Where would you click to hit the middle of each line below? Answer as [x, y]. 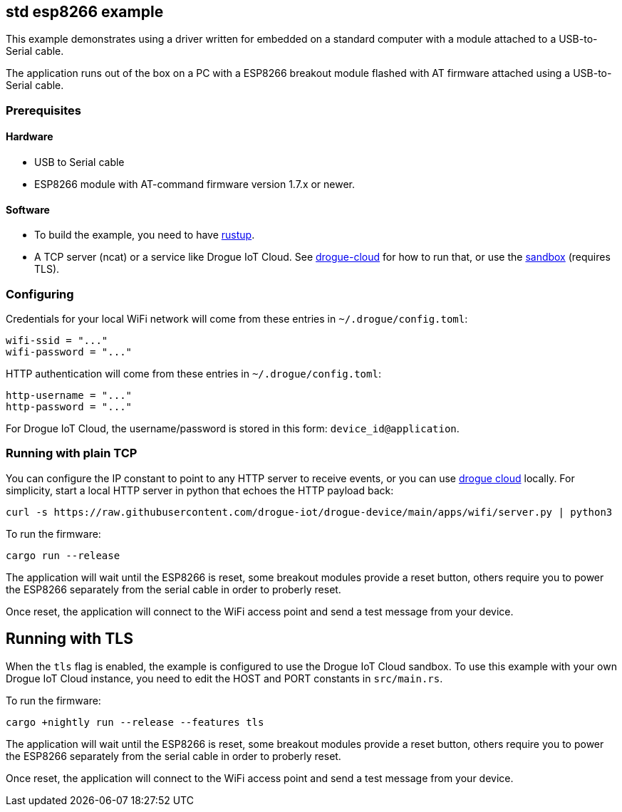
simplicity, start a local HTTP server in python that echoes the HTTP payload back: [200, 490]
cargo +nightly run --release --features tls [135, 722]
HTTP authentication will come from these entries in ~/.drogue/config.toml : [193, 373]
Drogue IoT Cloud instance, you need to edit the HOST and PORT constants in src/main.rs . [224, 678]
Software [28, 209]
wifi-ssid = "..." [57, 340]
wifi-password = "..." [69, 352]
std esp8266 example [85, 12]
